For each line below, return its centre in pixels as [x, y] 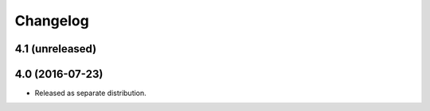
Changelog [52, 21]
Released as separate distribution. [90, 93]
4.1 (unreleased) [56, 49]
